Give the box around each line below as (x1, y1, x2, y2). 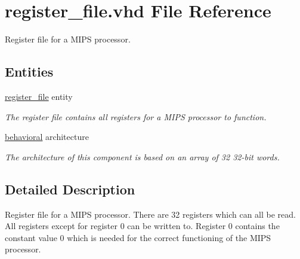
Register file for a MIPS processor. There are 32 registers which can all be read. (5, 208, 296, 220)
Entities (5, 62, 54, 81)
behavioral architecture (5, 130, 89, 143)
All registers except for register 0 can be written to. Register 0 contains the (5, 220, 280, 232)
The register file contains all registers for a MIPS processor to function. (5, 110, 267, 123)
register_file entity (5, 90, 73, 102)
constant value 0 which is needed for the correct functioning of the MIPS (5, 231, 271, 243)
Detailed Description (5, 179, 135, 198)
